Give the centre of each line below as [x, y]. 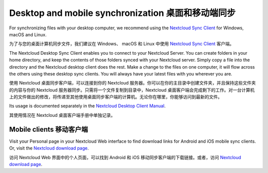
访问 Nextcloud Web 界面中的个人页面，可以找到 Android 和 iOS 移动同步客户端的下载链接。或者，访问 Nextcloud [125, 157]
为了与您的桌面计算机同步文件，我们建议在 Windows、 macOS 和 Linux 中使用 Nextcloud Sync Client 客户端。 [122, 44]
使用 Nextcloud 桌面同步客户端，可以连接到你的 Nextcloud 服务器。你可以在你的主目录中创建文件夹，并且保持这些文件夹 [133, 83]
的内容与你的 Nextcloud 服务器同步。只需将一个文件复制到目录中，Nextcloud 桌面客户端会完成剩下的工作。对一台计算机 [132, 90]
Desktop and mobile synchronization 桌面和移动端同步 [122, 13]
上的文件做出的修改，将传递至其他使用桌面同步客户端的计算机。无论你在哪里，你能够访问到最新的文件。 [116, 97]
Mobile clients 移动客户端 [49, 129]
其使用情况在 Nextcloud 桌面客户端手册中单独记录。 [62, 115]
